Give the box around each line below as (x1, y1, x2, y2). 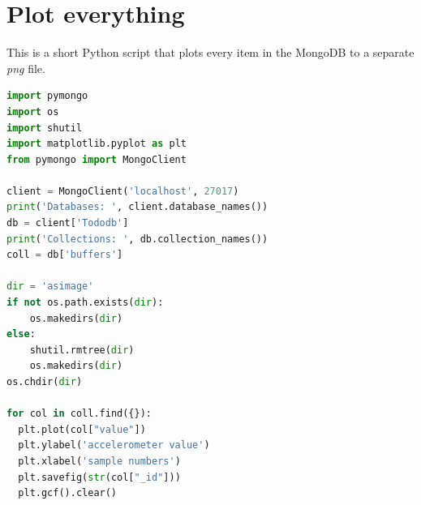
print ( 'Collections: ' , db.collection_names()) (6, 233, 268, 245)
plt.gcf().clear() (18, 487, 118, 499)
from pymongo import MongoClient (6, 153, 187, 165)
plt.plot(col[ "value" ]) (18, 423, 146, 435)
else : (6, 328, 36, 340)
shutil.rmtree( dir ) (29, 344, 135, 356)
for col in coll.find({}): (6, 408, 152, 420)
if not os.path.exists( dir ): (6, 297, 164, 309)
